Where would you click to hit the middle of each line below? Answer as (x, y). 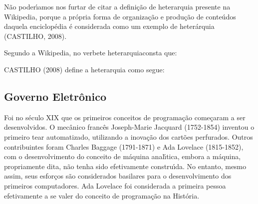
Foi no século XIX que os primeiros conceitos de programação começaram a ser (125, 117)
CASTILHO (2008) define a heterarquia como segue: (84, 69)
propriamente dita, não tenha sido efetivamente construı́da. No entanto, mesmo (125, 166)
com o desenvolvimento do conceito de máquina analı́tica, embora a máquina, (123, 156)
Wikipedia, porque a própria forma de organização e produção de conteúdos (120, 16)
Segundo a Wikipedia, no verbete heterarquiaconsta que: (91, 53)
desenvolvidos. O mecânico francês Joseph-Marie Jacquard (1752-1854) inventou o (129, 127)
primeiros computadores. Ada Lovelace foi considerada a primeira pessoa (115, 185)
